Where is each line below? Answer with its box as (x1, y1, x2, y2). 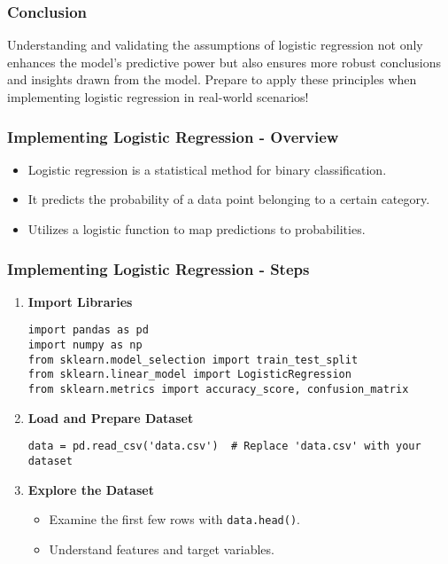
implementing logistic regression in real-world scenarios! (7, 88, 309, 106)
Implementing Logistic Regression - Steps (7, 257, 310, 279)
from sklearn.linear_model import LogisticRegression (27, 368, 351, 381)
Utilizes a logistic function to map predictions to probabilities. (27, 220, 366, 238)
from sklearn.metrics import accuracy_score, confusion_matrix (27, 383, 409, 396)
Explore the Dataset (27, 480, 154, 498)
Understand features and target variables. (49, 539, 274, 558)
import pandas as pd (27, 324, 149, 337)
